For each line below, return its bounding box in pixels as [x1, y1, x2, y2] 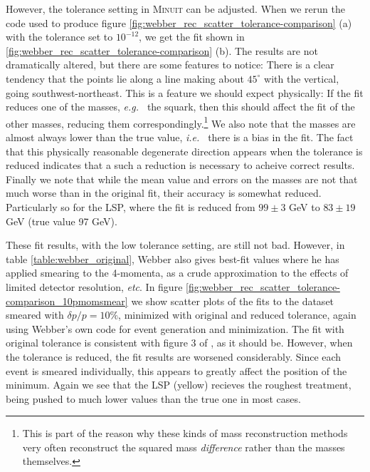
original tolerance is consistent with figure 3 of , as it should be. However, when [6, 335, 353, 350]
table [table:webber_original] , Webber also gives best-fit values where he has [6, 251, 339, 266]
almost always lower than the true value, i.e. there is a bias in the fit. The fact [6, 130, 354, 144]
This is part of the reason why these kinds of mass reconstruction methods [22, 426, 348, 441]
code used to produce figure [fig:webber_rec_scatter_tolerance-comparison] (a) [6, 15, 352, 30]
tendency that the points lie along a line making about [6, 71, 244, 86]
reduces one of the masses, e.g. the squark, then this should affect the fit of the [6, 99, 355, 114]
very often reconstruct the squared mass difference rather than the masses [22, 439, 345, 454]
